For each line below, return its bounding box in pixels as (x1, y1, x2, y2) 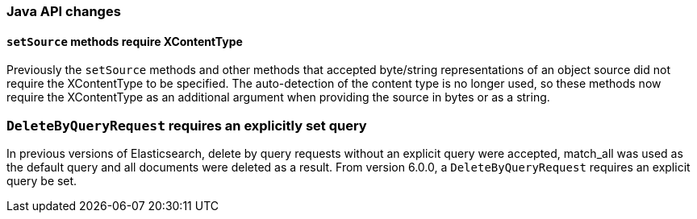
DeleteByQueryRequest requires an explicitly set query (6, 117, 367, 134)
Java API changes (6, 3, 121, 19)
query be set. (6, 173, 77, 188)
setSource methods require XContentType (6, 34, 243, 48)
